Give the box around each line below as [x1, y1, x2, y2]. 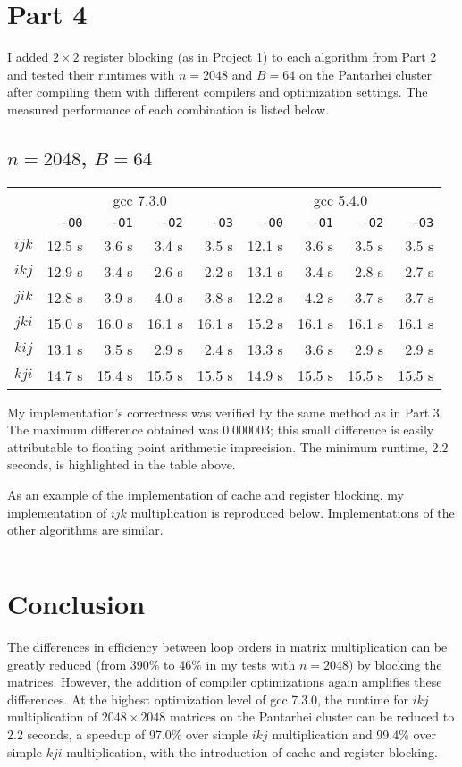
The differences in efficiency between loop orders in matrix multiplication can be [7, 636, 448, 655]
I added [7, 47, 49, 66]
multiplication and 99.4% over [272, 724, 436, 743]
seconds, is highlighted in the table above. [7, 455, 236, 474]
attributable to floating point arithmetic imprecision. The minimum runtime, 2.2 [7, 437, 449, 456]
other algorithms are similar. [7, 520, 164, 539]
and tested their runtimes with [7, 64, 175, 83]
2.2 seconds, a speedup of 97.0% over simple [7, 724, 248, 743]
